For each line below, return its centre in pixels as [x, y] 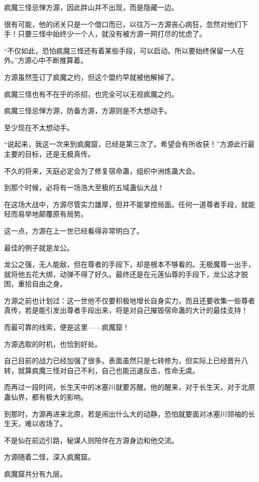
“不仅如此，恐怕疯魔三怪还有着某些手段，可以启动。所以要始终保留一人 [121, 50]
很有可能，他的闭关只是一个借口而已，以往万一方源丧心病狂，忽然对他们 [123, 24]
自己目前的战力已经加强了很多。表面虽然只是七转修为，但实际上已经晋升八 [126, 361]
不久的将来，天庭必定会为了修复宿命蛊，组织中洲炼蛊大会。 [102, 170]
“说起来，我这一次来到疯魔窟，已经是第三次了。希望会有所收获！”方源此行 [126, 144]
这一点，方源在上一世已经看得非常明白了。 [74, 230]
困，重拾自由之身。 [35, 284]
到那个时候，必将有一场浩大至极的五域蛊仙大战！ [84, 187]
